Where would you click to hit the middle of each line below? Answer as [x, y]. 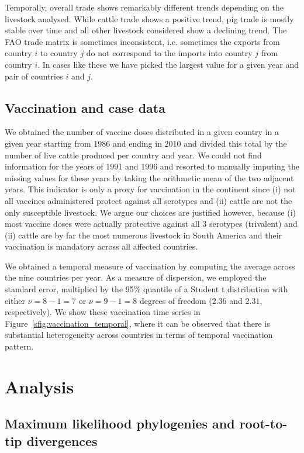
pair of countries [34, 76]
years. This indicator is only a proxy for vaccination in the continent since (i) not [150, 189]
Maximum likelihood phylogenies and [120, 423]
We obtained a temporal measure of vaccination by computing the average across [150, 266]
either [15, 300]
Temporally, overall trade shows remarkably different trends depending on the [144, 7]
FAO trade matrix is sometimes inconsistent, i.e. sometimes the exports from [142, 41]
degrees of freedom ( [176, 300]
